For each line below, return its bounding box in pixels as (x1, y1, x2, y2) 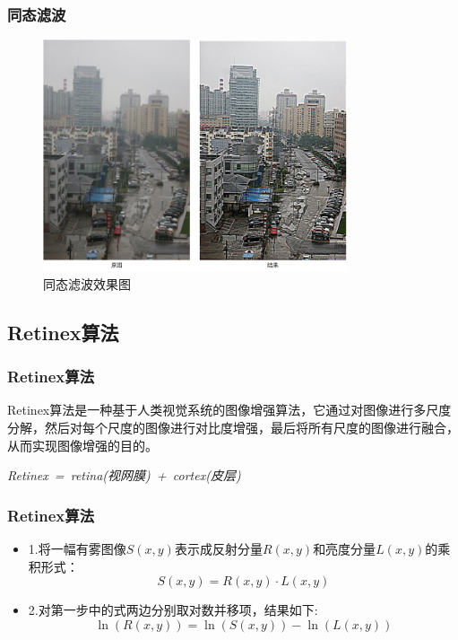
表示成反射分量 (174, 539, 263, 557)
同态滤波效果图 (43, 274, 131, 293)
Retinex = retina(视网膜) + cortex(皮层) (7, 466, 241, 485)
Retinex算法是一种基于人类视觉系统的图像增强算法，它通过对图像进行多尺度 (7, 400, 452, 419)
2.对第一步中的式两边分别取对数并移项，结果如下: (28, 601, 318, 619)
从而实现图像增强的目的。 (7, 435, 158, 454)
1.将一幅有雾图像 (28, 539, 126, 557)
